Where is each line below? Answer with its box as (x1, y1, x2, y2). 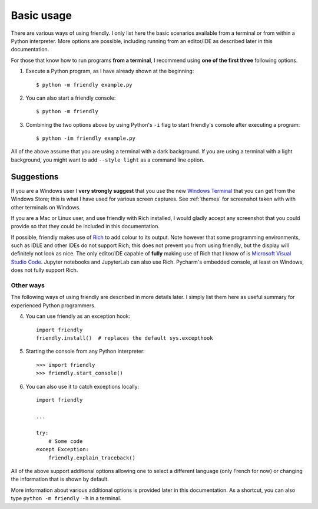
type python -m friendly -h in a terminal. (11, 495, 122, 502)
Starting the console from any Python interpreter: (25, 348, 145, 355)
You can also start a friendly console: (25, 94, 116, 101)
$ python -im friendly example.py (36, 135, 135, 142)
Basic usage (11, 9, 72, 22)
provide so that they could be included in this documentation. (11, 223, 160, 230)
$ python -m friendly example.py (36, 81, 132, 88)
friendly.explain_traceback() (48, 454, 135, 461)
